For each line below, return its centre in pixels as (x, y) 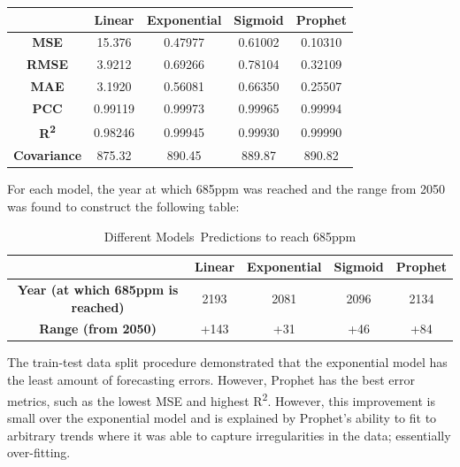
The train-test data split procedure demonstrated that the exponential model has (227, 362)
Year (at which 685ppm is (98, 289)
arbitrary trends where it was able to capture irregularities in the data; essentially (229, 435)
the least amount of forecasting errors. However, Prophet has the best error (211, 380)
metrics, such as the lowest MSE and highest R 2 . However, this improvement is (221, 399)
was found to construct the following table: (123, 206)
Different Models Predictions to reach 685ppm (230, 236)
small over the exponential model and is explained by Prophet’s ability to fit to (222, 417)
